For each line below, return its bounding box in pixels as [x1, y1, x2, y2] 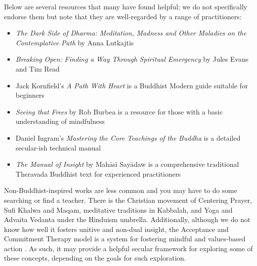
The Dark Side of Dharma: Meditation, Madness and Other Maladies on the [15, 28, 247, 38]
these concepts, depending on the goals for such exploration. [4, 253, 186, 263]
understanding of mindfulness [15, 116, 105, 126]
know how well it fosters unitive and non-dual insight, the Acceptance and [4, 224, 229, 234]
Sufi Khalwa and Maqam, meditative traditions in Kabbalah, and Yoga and [4, 204, 233, 215]
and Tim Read [15, 63, 60, 74]
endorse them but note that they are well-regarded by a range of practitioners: [4, 11, 242, 21]
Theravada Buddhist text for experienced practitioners [15, 168, 181, 179]
